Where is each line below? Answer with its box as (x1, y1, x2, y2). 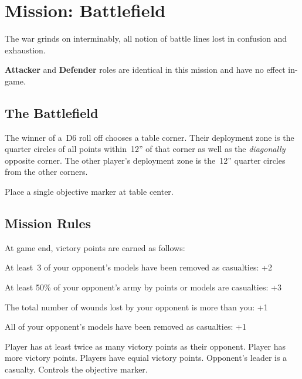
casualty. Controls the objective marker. (5, 363, 148, 375)
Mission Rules (5, 214, 91, 232)
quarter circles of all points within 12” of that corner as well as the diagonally (5, 143, 286, 155)
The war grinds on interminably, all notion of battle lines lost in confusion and (5, 32, 287, 45)
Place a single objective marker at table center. (5, 185, 174, 198)
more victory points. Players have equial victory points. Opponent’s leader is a (5, 351, 287, 364)
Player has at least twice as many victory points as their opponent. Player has (5, 340, 286, 352)
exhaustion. (5, 43, 46, 56)
